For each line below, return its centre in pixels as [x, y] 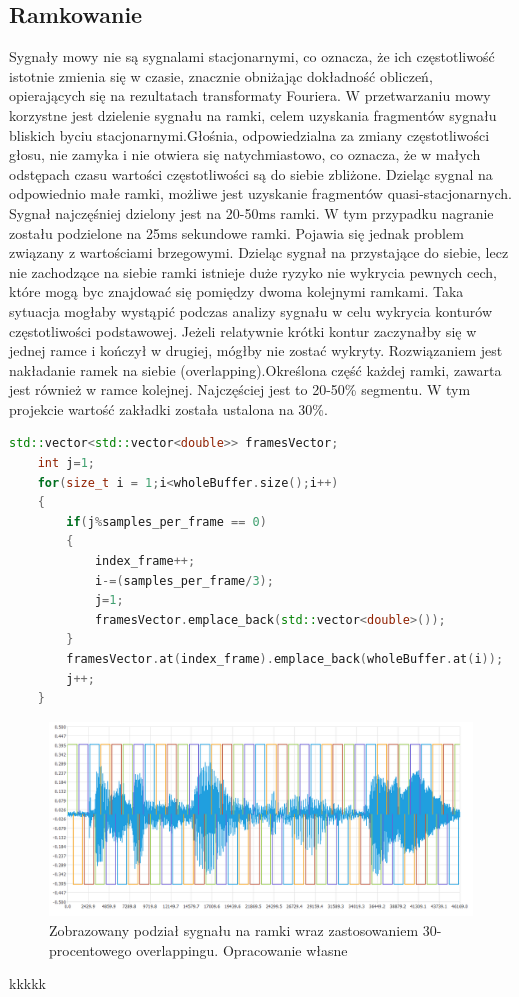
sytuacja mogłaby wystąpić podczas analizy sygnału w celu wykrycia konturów [251, 310]
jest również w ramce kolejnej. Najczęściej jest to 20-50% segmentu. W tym [240, 389]
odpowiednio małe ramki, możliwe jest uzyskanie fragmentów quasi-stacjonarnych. [260, 193]
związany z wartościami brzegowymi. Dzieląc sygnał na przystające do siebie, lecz [259, 252]
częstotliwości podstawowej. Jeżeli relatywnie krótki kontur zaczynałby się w [243, 330]
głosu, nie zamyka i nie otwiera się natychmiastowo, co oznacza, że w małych [245, 154]
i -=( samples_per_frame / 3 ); [184, 580]
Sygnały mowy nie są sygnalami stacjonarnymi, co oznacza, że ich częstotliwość [252, 56]
